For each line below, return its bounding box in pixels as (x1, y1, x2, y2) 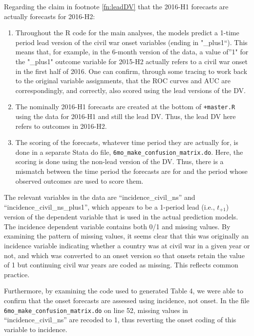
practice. (4, 269, 30, 279)
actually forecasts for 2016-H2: (4, 11, 95, 21)
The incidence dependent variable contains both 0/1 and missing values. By (4, 221, 231, 231)
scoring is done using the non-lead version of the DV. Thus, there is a (15, 156, 224, 167)
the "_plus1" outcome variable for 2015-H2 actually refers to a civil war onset (15, 56, 248, 66)
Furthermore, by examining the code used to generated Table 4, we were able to (4, 286, 244, 296)
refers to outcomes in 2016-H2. (15, 120, 107, 131)
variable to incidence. (4, 324, 67, 334)
